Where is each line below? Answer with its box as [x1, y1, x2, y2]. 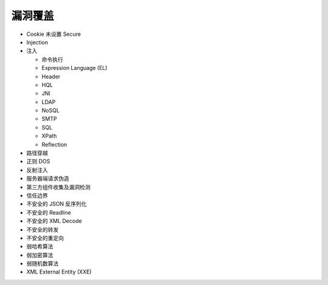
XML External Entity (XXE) [26, 268, 92, 276]
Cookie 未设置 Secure [26, 30, 81, 38]
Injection [26, 38, 49, 46]
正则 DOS [26, 158, 50, 165]
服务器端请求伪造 [26, 175, 69, 182]
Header [41, 73, 61, 80]
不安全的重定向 [26, 234, 64, 241]
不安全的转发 [26, 225, 59, 233]
